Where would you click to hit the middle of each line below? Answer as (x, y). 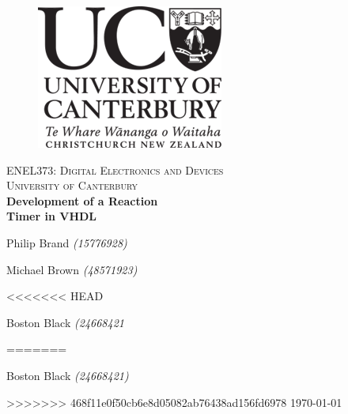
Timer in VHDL (52, 216)
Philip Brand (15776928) (67, 242)
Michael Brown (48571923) (72, 269)
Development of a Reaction (82, 200)
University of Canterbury (72, 185)
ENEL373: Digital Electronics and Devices (115, 169)
